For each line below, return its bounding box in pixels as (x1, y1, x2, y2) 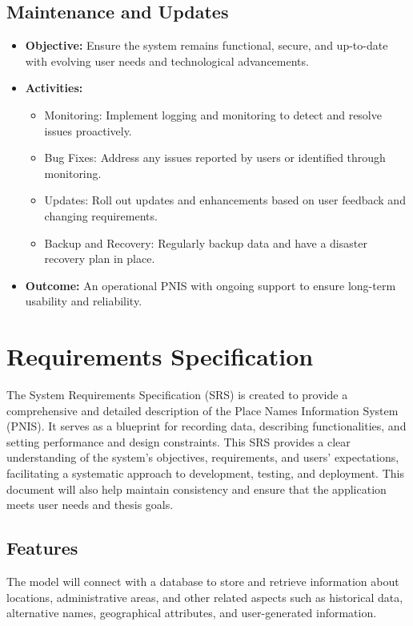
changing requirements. (44, 207, 158, 224)
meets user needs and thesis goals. (6, 496, 174, 513)
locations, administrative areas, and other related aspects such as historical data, (6, 588, 403, 605)
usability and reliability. (25, 293, 142, 309)
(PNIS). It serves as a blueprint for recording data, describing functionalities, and (6, 418, 407, 434)
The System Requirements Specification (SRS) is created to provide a (6, 386, 348, 403)
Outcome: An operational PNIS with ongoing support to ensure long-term (25, 277, 396, 293)
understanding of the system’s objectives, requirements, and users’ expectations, (6, 449, 399, 466)
